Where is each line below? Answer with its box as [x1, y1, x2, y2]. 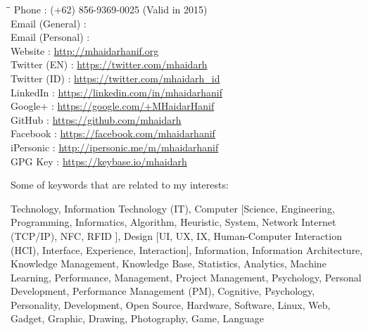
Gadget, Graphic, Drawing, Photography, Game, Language [11, 311, 264, 326]
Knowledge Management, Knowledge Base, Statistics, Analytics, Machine [11, 256, 326, 271]
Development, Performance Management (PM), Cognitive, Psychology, [11, 284, 315, 298]
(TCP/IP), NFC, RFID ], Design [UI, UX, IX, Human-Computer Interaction [11, 228, 342, 243]
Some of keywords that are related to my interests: [11, 177, 229, 192]
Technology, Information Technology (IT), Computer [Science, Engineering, [11, 201, 335, 215]
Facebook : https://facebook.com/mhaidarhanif [11, 126, 215, 141]
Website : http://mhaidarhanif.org [11, 43, 159, 58]
